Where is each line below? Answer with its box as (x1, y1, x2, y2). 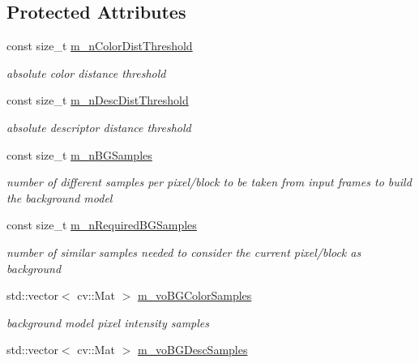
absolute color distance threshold (6, 64, 166, 81)
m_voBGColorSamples (137, 287, 252, 304)
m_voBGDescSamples (137, 341, 248, 358)
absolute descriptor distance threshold (6, 118, 191, 135)
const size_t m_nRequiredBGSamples (6, 216, 197, 233)
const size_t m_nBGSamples (6, 146, 152, 163)
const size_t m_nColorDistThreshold (6, 37, 193, 54)
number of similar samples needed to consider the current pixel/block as (6, 243, 361, 260)
